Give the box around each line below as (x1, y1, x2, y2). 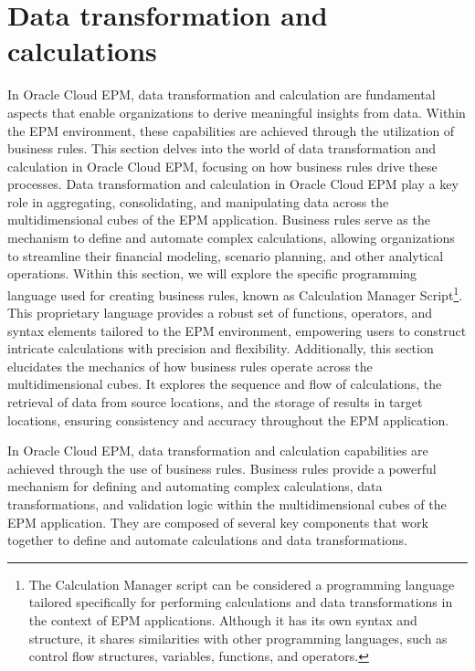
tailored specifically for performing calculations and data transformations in (28, 592, 453, 612)
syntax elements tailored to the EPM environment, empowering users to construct (7, 320, 467, 340)
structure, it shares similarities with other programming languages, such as (28, 628, 448, 647)
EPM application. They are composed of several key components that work (7, 512, 428, 531)
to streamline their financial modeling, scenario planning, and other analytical (7, 246, 444, 265)
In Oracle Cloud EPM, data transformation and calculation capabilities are (7, 441, 428, 460)
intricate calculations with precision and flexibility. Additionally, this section (7, 339, 434, 358)
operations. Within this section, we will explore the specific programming (7, 264, 417, 283)
